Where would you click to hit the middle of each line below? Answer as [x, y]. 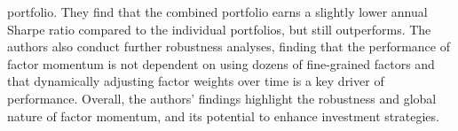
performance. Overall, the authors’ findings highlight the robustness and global [222, 98]
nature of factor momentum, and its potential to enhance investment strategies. [223, 116]
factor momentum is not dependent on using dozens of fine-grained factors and [221, 63]
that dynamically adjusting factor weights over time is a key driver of [196, 81]
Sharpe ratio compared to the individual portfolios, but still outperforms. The [219, 29]
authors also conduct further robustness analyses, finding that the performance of [229, 46]
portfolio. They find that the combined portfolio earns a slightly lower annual [217, 12]
